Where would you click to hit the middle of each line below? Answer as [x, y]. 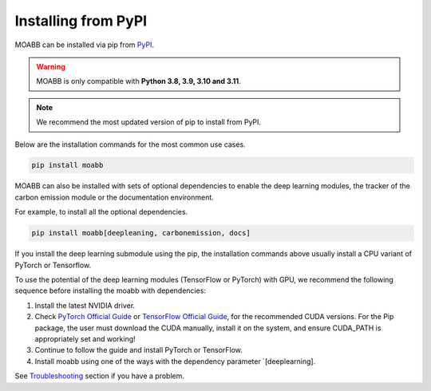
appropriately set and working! [85, 338]
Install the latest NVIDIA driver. [85, 305]
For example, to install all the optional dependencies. [101, 212]
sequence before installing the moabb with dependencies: [111, 290]
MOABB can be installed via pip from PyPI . [85, 45]
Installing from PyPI [81, 21]
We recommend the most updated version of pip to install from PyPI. [149, 122]
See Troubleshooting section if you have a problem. [100, 376]
